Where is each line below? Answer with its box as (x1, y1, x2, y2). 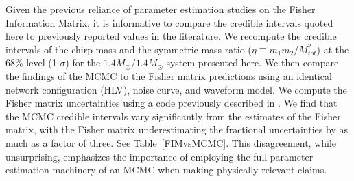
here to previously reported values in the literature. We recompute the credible (5, 29, 337, 43)
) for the (65, 55, 101, 70)
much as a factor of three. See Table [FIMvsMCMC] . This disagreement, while (5, 135, 337, 150)
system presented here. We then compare (166, 55, 339, 70)
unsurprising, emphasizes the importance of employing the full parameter (5, 149, 314, 163)
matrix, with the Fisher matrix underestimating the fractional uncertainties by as (5, 122, 348, 137)
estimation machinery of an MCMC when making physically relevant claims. (5, 163, 327, 177)
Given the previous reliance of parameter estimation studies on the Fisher (5, 2, 316, 16)
